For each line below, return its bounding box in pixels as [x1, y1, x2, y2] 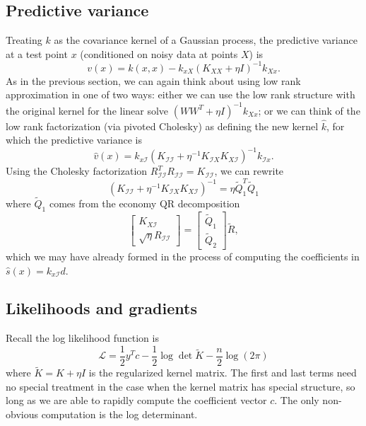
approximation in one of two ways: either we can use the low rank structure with [6, 87, 355, 102]
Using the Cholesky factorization [6, 163, 148, 178]
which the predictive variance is [6, 132, 143, 147]
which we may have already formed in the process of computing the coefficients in [6, 248, 360, 263]
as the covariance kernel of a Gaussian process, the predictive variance [54, 33, 358, 47]
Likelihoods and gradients [6, 297, 197, 319]
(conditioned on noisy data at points [80, 46, 238, 61]
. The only [274, 393, 319, 408]
